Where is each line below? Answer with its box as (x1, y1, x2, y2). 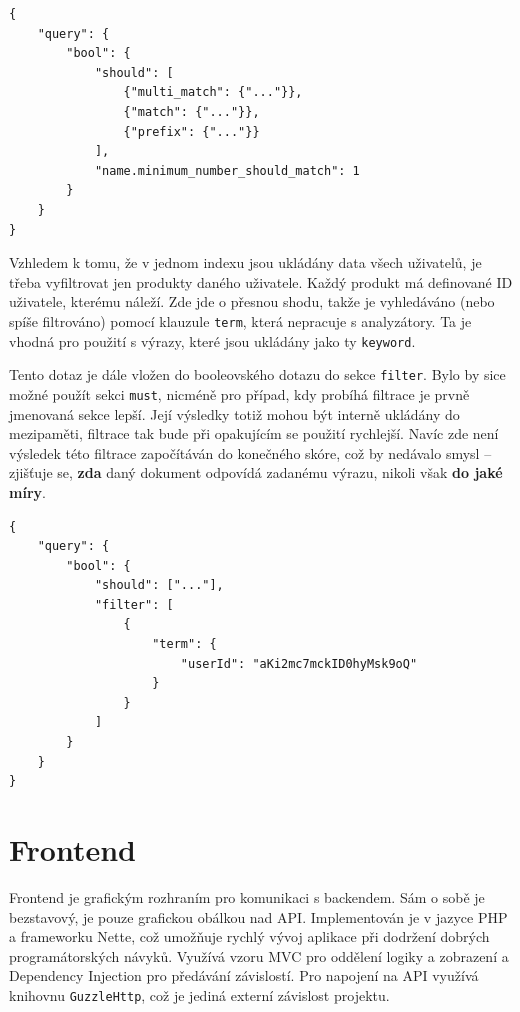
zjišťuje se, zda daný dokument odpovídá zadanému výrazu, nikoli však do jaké (9, 462, 503, 483)
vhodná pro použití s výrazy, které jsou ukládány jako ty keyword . (9, 330, 416, 351)
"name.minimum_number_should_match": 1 (94, 163, 360, 178)
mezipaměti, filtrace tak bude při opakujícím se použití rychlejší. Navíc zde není (9, 423, 499, 444)
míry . (9, 481, 46, 502)
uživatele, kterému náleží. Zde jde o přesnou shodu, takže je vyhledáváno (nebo (9, 291, 495, 312)
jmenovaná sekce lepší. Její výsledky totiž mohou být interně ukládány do (9, 403, 460, 424)
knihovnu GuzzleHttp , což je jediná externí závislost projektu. (9, 984, 390, 1005)
